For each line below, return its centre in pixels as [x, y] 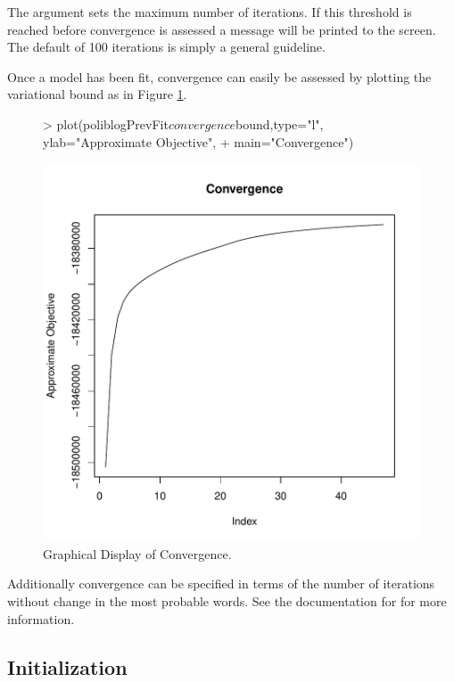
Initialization [67, 666]
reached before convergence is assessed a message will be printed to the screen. [222, 29]
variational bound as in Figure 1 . [97, 94]
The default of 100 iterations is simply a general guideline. [166, 47]
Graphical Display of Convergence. [137, 553]
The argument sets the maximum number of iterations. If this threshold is [210, 12]
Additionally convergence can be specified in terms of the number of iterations [221, 583]
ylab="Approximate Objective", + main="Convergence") [198, 141]
